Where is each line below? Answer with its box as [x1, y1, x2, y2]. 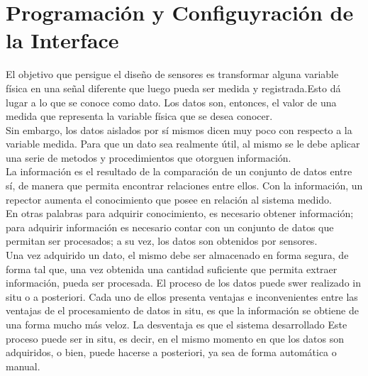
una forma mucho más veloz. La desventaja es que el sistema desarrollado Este [6, 317, 347, 331]
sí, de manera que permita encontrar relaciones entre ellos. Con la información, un [6, 178, 363, 193]
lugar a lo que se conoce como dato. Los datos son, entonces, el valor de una [6, 94, 337, 109]
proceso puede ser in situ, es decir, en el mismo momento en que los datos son [6, 331, 345, 345]
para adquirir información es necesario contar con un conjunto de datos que [6, 219, 334, 234]
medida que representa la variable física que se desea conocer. [6, 109, 273, 123]
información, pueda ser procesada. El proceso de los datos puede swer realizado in [6, 275, 361, 290]
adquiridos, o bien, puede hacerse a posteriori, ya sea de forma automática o [6, 345, 337, 360]
